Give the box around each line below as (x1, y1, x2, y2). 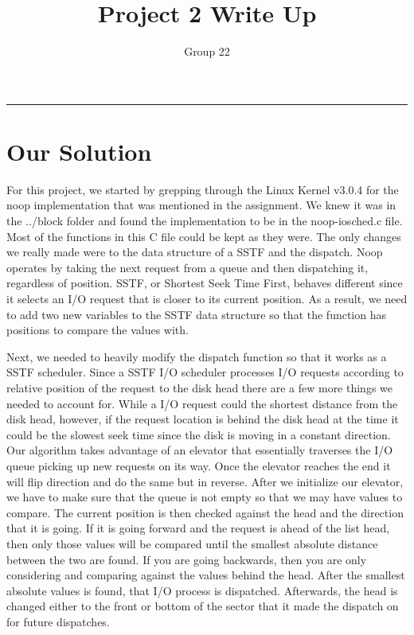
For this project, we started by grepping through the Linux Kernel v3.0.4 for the (6, 181, 399, 197)
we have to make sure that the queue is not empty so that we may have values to (6, 489, 403, 505)
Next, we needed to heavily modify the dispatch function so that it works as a (6, 348, 387, 364)
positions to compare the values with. (6, 321, 189, 338)
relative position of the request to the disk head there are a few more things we (6, 379, 393, 395)
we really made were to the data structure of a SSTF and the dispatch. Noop (6, 243, 383, 260)
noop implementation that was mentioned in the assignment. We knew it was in (6, 197, 396, 213)
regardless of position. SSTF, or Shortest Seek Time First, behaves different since (6, 275, 403, 291)
